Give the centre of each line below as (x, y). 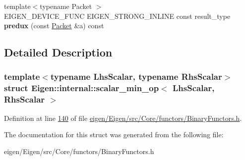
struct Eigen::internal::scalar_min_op (82, 88)
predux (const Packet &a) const (54, 26)
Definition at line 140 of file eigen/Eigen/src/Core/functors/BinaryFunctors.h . (123, 118)
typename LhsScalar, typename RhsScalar (136, 77)
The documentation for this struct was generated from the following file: (114, 134)
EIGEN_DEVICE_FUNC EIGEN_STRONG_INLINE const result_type (117, 16)
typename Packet (66, 6)
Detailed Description (58, 52)
